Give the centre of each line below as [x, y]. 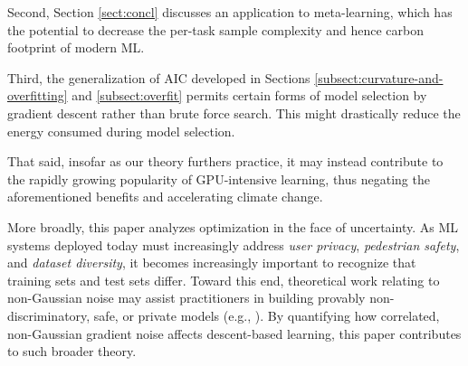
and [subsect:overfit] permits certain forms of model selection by [249, 95]
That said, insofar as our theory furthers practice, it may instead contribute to [225, 161]
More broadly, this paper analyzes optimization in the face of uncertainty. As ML [233, 226]
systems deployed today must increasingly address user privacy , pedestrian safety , [234, 244]
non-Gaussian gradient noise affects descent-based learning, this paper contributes [234, 333]
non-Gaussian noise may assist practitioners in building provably [186, 298]
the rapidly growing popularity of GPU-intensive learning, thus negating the [219, 178]
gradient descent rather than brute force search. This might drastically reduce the [234, 113]
